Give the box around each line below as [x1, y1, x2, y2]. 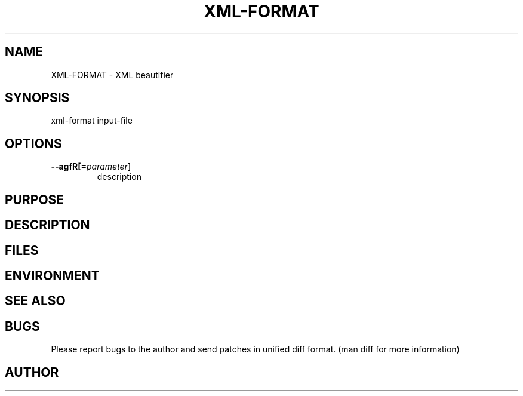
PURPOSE [5, 192, 64, 207]
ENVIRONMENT [5, 268, 100, 283]
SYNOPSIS [5, 90, 70, 106]
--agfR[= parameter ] [51, 161, 131, 172]
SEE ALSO [5, 293, 66, 309]
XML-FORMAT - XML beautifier [51, 69, 174, 80]
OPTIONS [5, 136, 62, 151]
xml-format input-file [51, 115, 133, 126]
